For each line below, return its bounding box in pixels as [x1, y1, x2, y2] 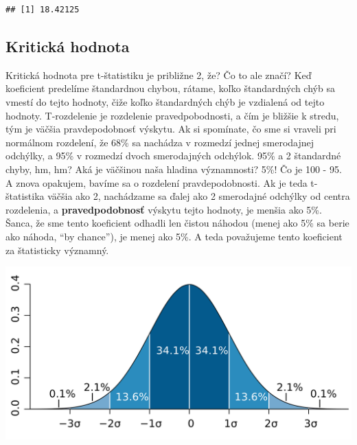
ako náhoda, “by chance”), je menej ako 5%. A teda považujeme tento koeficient [5, 229, 343, 243]
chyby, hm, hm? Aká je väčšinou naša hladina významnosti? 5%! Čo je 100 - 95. [5, 161, 342, 176]
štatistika [5, 189, 45, 203]
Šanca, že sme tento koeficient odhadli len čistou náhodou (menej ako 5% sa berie [5, 216, 349, 230]
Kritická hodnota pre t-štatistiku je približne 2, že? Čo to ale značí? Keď [5, 67, 312, 82]
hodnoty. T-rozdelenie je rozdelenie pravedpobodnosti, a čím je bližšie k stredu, [5, 108, 339, 122]
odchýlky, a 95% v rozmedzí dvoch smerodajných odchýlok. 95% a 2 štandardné [5, 148, 341, 163]
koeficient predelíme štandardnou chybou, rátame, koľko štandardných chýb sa [5, 81, 335, 95]
